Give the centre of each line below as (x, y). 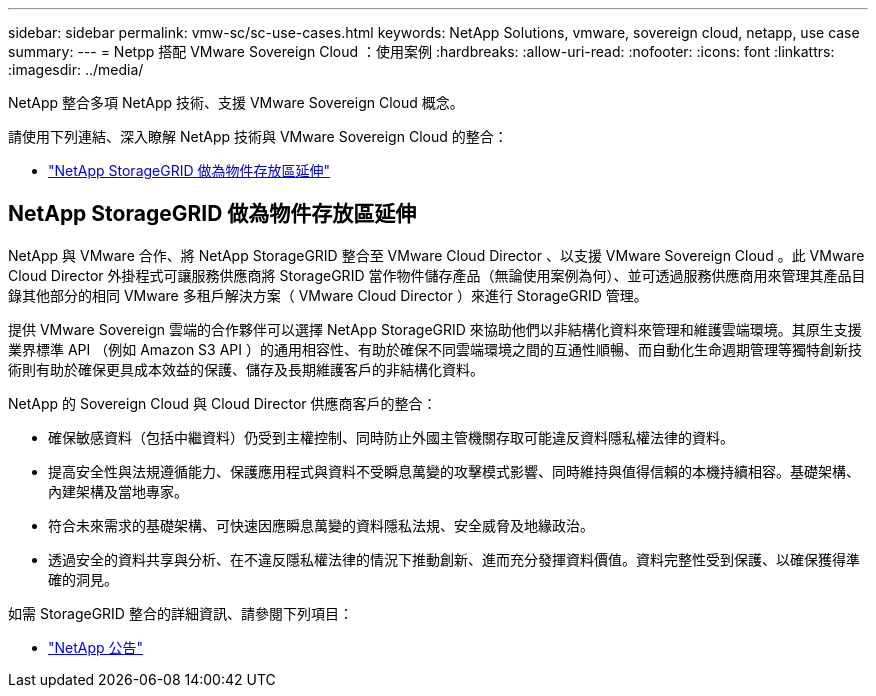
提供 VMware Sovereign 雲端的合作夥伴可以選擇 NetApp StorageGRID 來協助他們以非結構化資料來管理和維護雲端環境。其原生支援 (435, 329)
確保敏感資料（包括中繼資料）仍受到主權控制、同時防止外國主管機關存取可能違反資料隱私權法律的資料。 (391, 437)
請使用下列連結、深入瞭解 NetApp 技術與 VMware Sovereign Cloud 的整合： (258, 136)
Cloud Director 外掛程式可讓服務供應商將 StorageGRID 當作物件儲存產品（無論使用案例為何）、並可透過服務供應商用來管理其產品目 (437, 275)
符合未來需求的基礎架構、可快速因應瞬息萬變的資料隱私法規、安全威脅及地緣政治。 (321, 525)
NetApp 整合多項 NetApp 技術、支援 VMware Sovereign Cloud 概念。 (236, 102)
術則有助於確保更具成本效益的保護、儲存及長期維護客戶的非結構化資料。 (246, 369)
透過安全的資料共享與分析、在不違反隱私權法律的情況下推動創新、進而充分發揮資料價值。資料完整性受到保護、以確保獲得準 (454, 559)
